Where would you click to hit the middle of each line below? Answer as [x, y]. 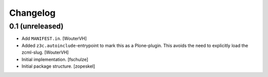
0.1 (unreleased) [36, 26]
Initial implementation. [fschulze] [55, 59]
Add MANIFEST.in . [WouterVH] [54, 38]
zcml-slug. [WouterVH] [45, 52]
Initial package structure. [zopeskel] [58, 66]
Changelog [32, 13]
